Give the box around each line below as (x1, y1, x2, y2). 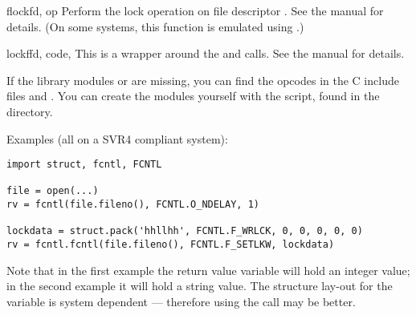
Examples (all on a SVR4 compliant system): (6, 130, 228, 147)
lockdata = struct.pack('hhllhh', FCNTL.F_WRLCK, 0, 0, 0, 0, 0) (6, 225, 363, 237)
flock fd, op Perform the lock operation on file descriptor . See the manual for (6, 2, 384, 18)
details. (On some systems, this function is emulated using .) (6, 18, 304, 34)
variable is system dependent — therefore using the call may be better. (6, 293, 356, 309)
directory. (6, 103, 53, 119)
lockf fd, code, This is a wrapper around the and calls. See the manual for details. (6, 45, 405, 62)
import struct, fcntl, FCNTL (6, 159, 162, 171)
